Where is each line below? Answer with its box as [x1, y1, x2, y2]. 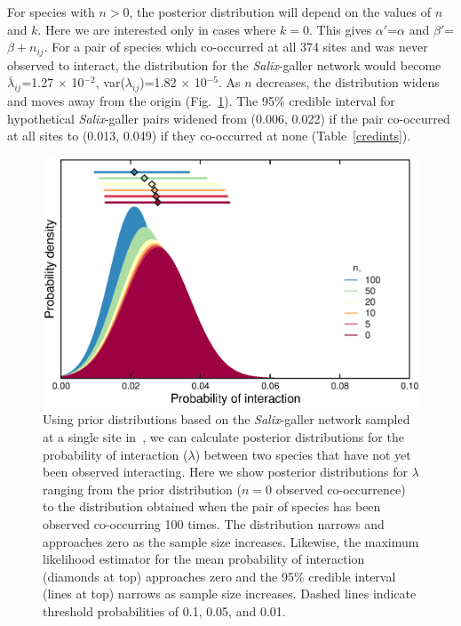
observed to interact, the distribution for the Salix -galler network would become [7, 55, 441, 74]
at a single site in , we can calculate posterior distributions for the [43, 428, 404, 445]
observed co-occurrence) [275, 479, 406, 498]
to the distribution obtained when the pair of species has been [43, 497, 381, 516]
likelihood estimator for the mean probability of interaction [43, 550, 365, 568]
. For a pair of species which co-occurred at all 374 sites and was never [44, 37, 428, 56]
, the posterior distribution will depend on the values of [129, 3, 431, 20]
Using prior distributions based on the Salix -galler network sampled [43, 410, 410, 429]
